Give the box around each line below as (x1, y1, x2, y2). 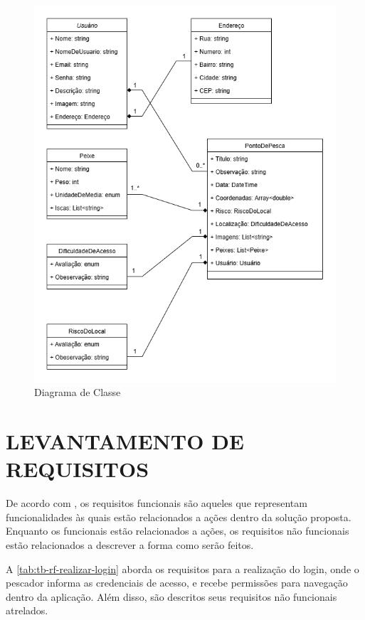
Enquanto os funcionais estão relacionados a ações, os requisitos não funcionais (6, 523, 349, 538)
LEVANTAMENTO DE (6, 427, 244, 456)
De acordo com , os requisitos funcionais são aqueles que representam (6, 496, 307, 511)
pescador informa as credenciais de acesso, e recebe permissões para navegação (6, 575, 348, 590)
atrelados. (6, 603, 48, 618)
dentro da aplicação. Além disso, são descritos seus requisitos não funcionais (6, 589, 337, 604)
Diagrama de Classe (34, 385, 121, 400)
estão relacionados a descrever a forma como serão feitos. (6, 537, 254, 552)
